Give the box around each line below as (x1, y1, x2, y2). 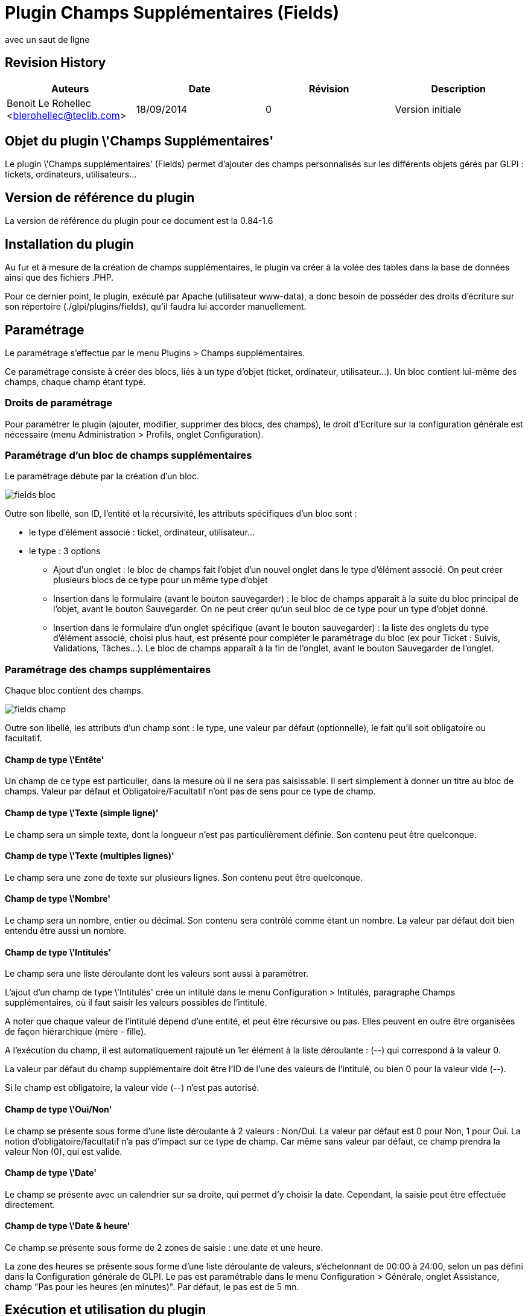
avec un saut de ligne (5, 34, 90, 45)
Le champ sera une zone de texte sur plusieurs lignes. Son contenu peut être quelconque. (5, 872, 363, 883)
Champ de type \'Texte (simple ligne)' (5, 808, 159, 819)
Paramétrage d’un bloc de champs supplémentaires (5, 449, 252, 462)
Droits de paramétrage (5, 397, 112, 409)
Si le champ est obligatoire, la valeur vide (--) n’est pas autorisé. (5, 1082, 259, 1093)
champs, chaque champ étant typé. (5, 376, 146, 387)
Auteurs (51, 82, 89, 95)
